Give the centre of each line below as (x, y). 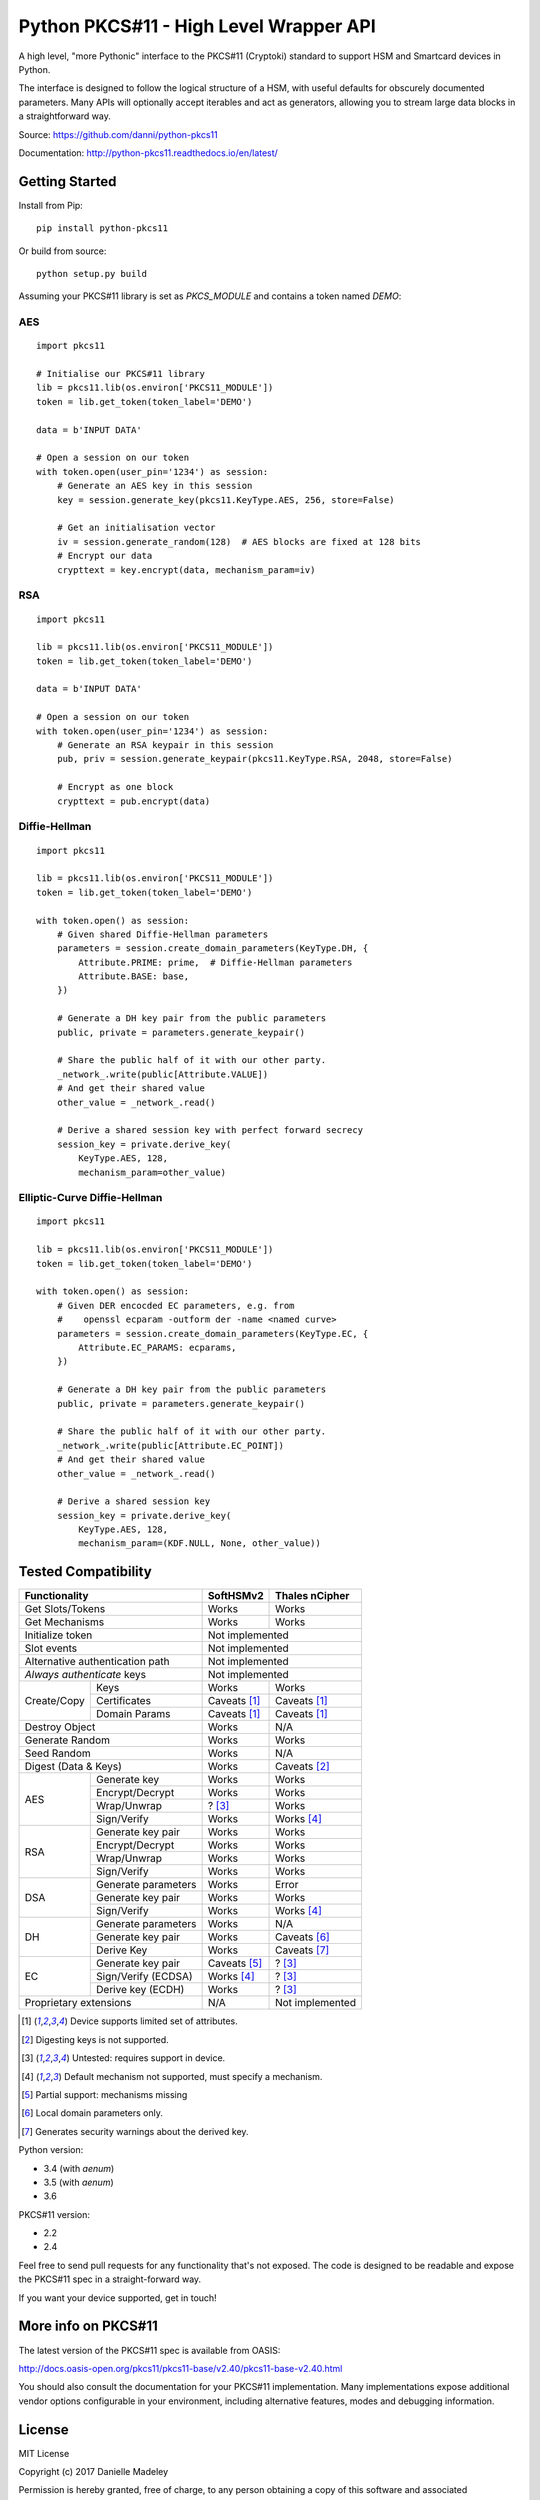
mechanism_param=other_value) (152, 1172)
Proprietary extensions (78, 2003)
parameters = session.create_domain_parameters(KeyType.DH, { (212, 948)
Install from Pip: (51, 205)
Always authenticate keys (85, 1675)
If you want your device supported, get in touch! (117, 2297)
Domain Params (133, 1714)
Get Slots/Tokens (65, 1609)
